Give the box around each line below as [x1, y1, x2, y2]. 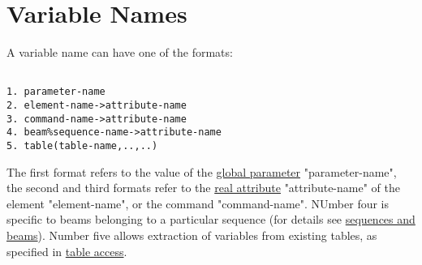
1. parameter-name [6, 86, 105, 98]
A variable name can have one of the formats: [6, 44, 233, 61]
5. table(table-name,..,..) [6, 140, 158, 152]
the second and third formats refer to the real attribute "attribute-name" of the [6, 179, 400, 196]
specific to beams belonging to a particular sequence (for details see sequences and [6, 211, 416, 228]
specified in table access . [6, 242, 127, 259]
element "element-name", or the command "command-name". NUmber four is [6, 194, 390, 212]
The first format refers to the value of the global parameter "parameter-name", [6, 163, 397, 180]
